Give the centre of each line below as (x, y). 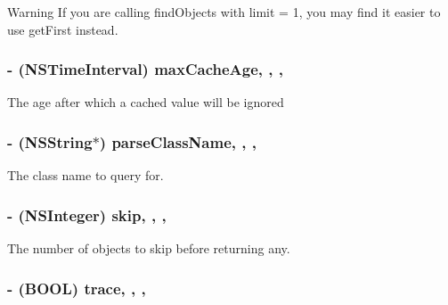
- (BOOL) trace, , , (77, 288)
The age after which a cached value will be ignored (146, 102)
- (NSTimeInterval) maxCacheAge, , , (146, 69)
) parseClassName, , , (178, 141)
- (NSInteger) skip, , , (87, 214)
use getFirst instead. (63, 29)
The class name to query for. (86, 175)
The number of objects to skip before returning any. (149, 248)
